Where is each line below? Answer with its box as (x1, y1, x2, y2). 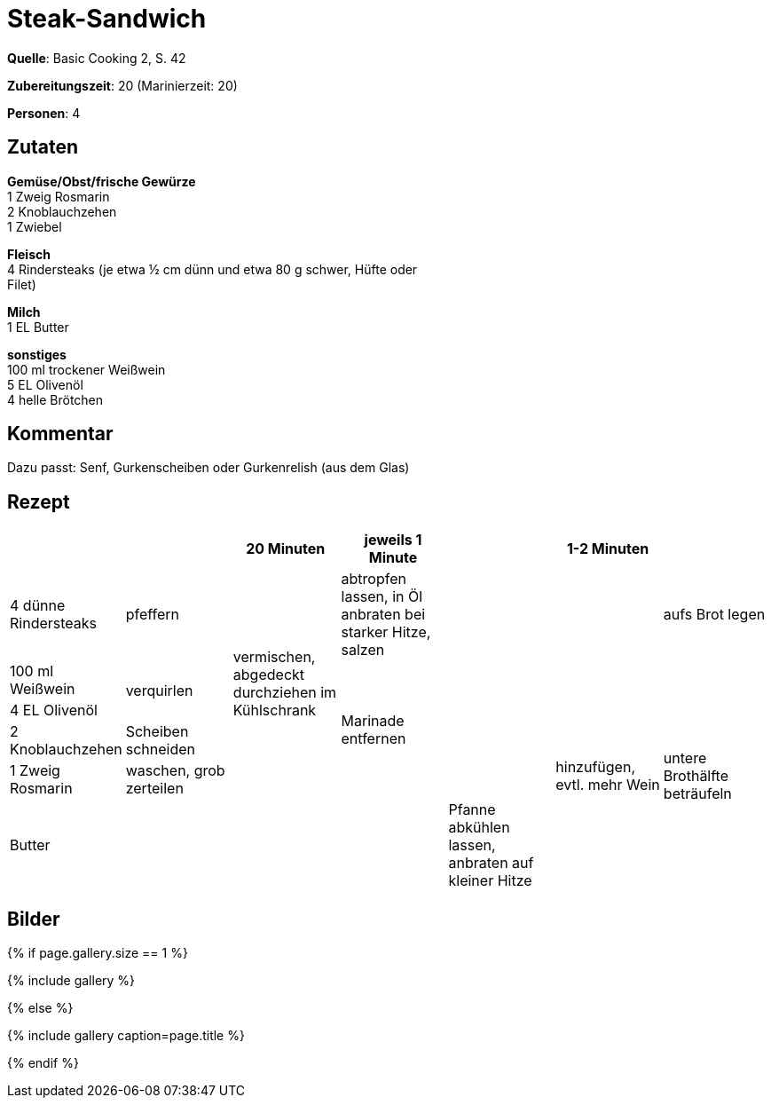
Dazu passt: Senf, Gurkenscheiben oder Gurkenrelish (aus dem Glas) (7, 460, 410, 476)
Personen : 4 (7, 105, 81, 121)
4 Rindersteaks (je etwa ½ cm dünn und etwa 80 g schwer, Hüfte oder (7, 261, 418, 277)
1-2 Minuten (566, 540, 649, 558)
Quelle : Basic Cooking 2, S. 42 (7, 50, 186, 66)
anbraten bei (341, 605, 426, 624)
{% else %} (7, 1000, 74, 1016)
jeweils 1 (364, 531, 422, 549)
